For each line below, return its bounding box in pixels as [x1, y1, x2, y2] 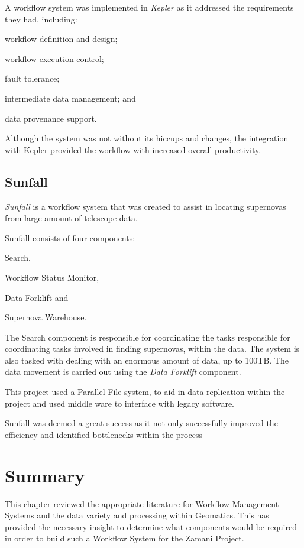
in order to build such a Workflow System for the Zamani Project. [5, 532, 244, 544]
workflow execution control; [5, 52, 104, 64]
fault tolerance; [5, 72, 60, 85]
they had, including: [5, 12, 77, 25]
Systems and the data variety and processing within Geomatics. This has [5, 509, 269, 521]
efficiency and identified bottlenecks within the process [5, 428, 202, 440]
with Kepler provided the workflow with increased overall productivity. [5, 143, 261, 155]
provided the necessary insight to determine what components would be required [5, 520, 297, 533]
